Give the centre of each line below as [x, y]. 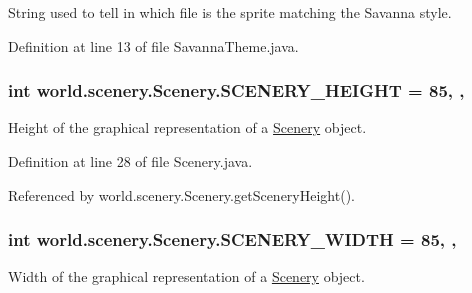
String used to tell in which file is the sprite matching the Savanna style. [230, 12]
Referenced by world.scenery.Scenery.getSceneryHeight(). [181, 194]
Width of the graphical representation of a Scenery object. [186, 276]
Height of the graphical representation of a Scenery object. [187, 127]
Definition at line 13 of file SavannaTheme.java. [153, 45]
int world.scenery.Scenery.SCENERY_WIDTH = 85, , [232, 239]
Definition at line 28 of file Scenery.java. [130, 161]
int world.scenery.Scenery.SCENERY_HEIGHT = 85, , [236, 90]
